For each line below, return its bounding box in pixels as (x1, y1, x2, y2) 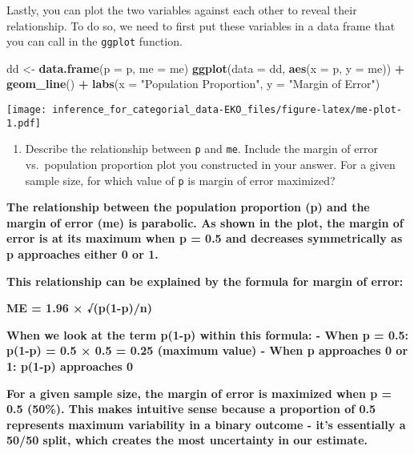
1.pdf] (6, 117, 41, 129)
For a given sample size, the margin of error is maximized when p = (6, 384, 392, 401)
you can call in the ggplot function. (6, 33, 183, 50)
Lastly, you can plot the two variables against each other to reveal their (6, 2, 357, 18)
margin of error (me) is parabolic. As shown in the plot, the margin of (6, 214, 404, 231)
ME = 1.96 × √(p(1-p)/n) (6, 299, 152, 316)
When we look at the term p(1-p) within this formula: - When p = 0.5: (6, 326, 409, 343)
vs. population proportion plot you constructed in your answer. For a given (25, 156, 396, 172)
